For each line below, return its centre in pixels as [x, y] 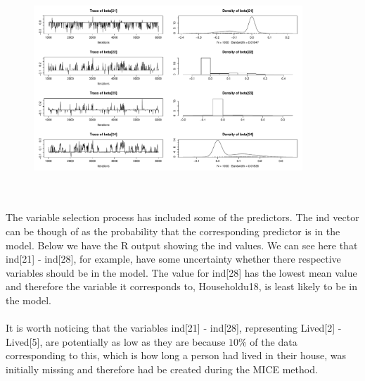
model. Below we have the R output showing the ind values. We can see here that [182, 245]
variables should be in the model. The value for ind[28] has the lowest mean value [181, 272]
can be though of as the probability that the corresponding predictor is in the [173, 231]
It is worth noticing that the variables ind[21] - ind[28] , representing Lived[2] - [174, 328]
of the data [274, 341]
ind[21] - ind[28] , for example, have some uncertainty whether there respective [173, 259]
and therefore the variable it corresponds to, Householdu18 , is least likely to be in [181, 286]
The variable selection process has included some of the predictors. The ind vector [182, 217]
